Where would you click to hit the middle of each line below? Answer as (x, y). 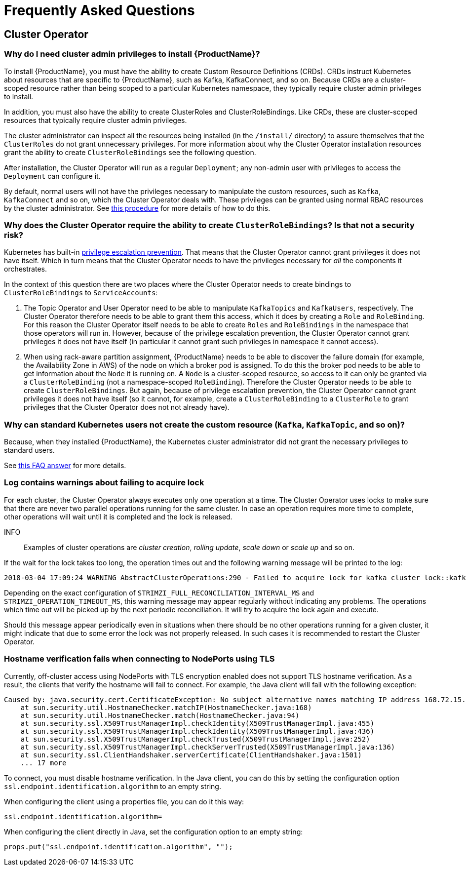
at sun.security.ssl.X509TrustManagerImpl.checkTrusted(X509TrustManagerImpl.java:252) (195, 739)
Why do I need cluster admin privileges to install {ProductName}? (132, 54)
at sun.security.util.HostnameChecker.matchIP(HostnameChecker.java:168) (166, 707)
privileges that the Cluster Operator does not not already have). (127, 407)
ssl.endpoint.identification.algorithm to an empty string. (113, 786)
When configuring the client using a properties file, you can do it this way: (124, 801)
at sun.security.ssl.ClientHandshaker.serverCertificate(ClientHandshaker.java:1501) (191, 755)
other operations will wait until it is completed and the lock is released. (118, 516)
